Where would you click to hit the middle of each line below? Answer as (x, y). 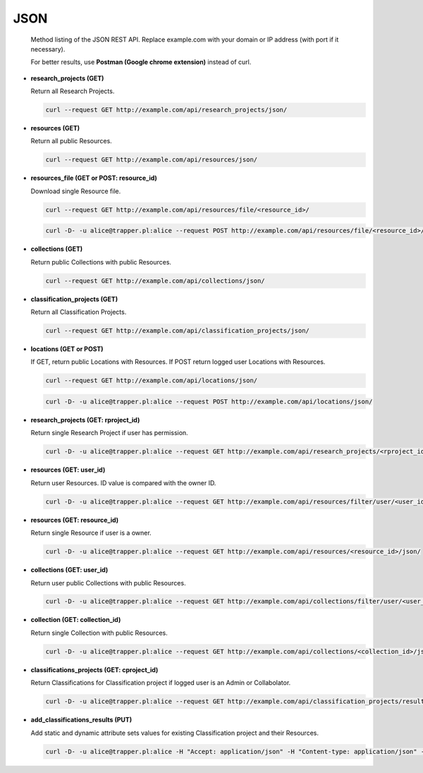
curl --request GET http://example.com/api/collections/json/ (155, 281)
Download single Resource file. (76, 191)
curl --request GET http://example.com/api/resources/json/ (152, 160)
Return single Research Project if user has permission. (109, 433)
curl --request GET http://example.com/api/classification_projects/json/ (178, 331)
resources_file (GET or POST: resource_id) (94, 178)
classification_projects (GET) (74, 299)
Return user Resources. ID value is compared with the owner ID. (123, 482)
